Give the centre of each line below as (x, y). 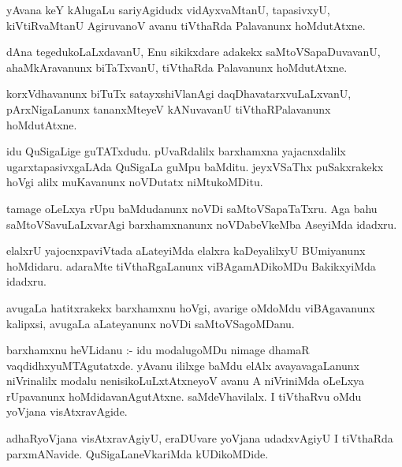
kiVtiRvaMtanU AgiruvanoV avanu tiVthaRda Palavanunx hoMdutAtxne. (186, 25)
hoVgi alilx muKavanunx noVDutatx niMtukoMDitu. (135, 182)
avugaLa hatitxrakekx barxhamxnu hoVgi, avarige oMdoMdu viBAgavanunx (191, 307)
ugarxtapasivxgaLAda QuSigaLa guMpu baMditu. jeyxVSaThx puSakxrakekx (195, 166)
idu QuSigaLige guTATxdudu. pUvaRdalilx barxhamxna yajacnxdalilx (176, 151)
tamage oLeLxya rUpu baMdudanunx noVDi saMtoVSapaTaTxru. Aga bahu (192, 208)
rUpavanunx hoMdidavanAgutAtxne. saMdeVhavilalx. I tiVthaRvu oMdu (184, 396)
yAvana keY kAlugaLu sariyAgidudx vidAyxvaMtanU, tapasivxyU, (168, 9)
